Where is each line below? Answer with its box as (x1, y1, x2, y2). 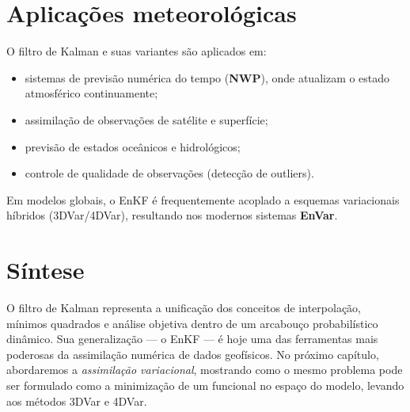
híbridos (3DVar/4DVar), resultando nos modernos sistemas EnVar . (6, 207, 338, 223)
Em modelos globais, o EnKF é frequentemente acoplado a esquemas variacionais (6, 191, 400, 208)
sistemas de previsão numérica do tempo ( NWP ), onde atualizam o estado (25, 69, 390, 86)
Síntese (6, 254, 85, 286)
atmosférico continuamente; (25, 85, 158, 101)
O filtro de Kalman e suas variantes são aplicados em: (6, 43, 267, 59)
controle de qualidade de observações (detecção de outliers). (25, 165, 314, 181)
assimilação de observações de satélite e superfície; (25, 111, 268, 128)
